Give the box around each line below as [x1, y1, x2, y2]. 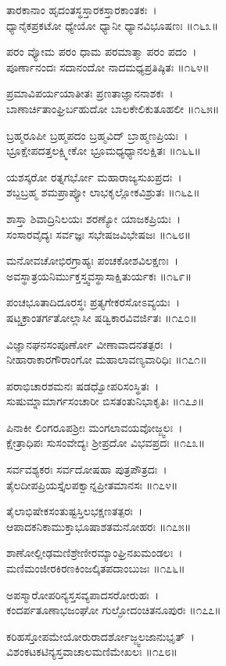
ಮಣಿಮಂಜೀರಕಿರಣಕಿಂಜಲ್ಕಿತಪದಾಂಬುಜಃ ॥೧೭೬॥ [6, 560, 185, 576]
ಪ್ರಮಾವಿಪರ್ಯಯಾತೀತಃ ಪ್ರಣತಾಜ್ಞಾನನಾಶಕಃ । [6, 85, 174, 101]
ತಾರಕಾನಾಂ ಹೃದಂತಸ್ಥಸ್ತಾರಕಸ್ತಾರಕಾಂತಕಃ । [6, 2, 157, 17]
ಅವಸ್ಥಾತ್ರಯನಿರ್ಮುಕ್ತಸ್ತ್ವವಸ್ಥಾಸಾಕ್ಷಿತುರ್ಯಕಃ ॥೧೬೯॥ [6, 267, 192, 284]
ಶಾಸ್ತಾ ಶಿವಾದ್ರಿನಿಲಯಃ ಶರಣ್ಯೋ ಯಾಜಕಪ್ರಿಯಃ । [6, 210, 181, 226]
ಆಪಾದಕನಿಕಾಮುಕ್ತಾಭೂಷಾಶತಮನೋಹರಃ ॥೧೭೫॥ [6, 518, 192, 534]
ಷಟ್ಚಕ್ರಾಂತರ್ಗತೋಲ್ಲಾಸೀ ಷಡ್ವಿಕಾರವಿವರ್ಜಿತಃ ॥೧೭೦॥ [6, 309, 197, 325]
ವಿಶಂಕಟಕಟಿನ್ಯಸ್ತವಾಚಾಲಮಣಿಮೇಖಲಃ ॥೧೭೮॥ [6, 643, 178, 660]
